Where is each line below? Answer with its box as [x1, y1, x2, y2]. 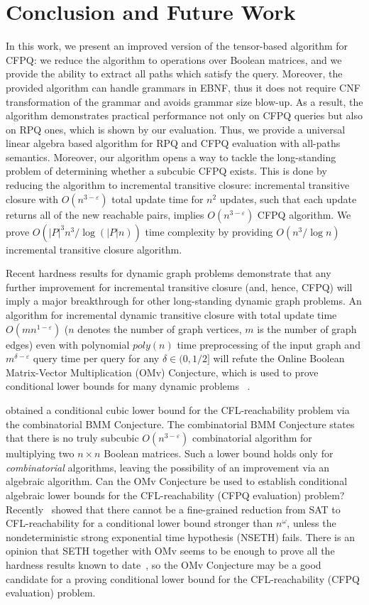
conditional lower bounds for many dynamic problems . [6, 378, 250, 393]
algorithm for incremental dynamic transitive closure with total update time [6, 307, 337, 322]
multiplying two [6, 446, 75, 461]
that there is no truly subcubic [6, 430, 139, 445]
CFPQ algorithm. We [257, 207, 351, 222]
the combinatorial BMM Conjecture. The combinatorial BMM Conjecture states [6, 416, 355, 431]
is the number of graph [257, 321, 357, 336]
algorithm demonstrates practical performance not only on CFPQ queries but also [6, 108, 363, 123]
